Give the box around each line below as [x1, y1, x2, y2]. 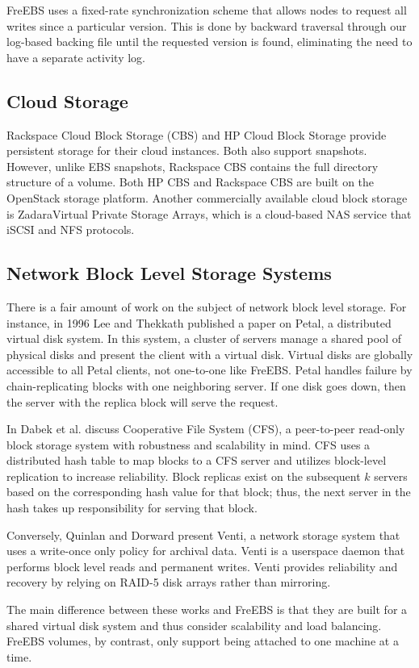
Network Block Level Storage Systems [6, 261, 332, 286]
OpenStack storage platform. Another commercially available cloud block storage [6, 189, 408, 206]
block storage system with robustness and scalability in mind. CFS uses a [6, 436, 371, 453]
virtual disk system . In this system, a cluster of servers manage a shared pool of [6, 330, 401, 347]
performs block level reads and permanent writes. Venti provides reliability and [6, 557, 398, 574]
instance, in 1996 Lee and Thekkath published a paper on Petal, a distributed [6, 314, 392, 331]
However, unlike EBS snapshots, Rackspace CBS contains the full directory [6, 157, 379, 174]
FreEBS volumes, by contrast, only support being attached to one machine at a [6, 633, 399, 649]
